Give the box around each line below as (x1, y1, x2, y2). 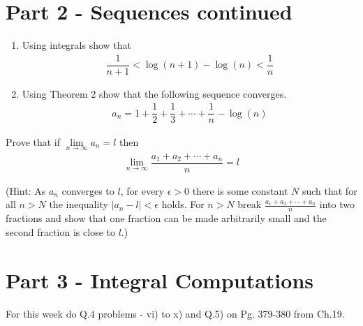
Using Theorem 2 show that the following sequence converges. (22, 86, 287, 101)
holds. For (161, 197, 205, 212)
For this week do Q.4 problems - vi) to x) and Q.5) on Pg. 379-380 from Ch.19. (6, 306, 345, 320)
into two (319, 197, 355, 212)
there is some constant (192, 183, 288, 198)
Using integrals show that (22, 38, 132, 52)
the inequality (49, 197, 108, 212)
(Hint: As (6, 183, 46, 198)
